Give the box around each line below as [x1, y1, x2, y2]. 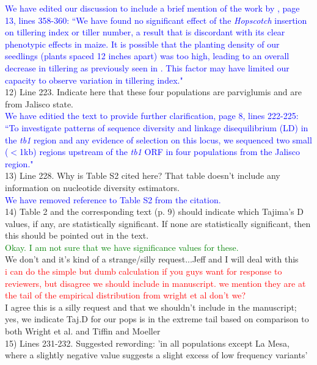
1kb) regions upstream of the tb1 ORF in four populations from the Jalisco [20, 145, 300, 158]
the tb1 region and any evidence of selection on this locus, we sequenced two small [5, 133, 312, 146]
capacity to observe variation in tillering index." [5, 73, 183, 86]
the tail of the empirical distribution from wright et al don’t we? [5, 289, 246, 302]
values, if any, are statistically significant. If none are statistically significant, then [5, 217, 311, 229]
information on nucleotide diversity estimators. [5, 181, 180, 193]
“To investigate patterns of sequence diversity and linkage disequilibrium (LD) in [5, 121, 308, 134]
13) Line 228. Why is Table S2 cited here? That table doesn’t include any [5, 169, 280, 182]
